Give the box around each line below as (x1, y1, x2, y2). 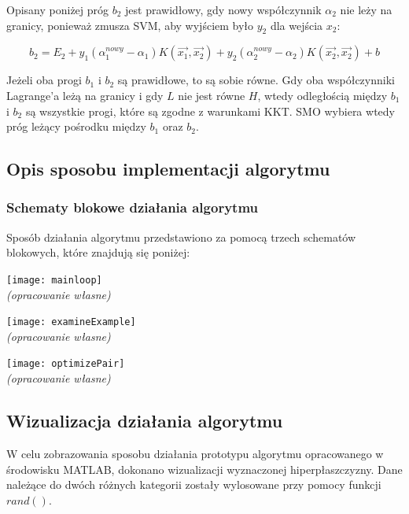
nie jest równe (178, 87, 245, 103)
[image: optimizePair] (6, 358, 125, 370)
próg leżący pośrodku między (6, 118, 146, 135)
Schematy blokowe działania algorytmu (6, 198, 259, 217)
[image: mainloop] (6, 274, 102, 286)
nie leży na (340, 2, 392, 17)
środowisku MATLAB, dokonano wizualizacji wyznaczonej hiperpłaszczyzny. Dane (6, 460, 403, 477)
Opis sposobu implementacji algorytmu (6, 157, 330, 181)
